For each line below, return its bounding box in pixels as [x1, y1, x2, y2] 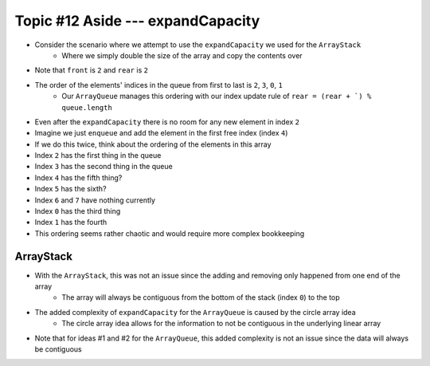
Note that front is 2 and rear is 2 [34, 65, 149, 75]
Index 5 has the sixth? [34, 184, 107, 194]
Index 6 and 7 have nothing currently [34, 195, 155, 205]
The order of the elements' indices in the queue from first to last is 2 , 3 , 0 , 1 [34, 80, 283, 89]
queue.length [61, 103, 113, 112]
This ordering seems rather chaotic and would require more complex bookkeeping [34, 228, 305, 238]
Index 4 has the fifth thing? [34, 172, 123, 183]
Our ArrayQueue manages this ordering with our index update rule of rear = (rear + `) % [61, 92, 372, 101]
